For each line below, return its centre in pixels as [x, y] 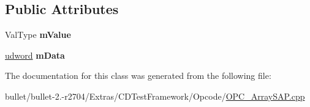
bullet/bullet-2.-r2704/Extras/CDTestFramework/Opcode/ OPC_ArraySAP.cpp [155, 96]
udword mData [35, 55]
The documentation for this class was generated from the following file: [138, 76]
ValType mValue [38, 35]
